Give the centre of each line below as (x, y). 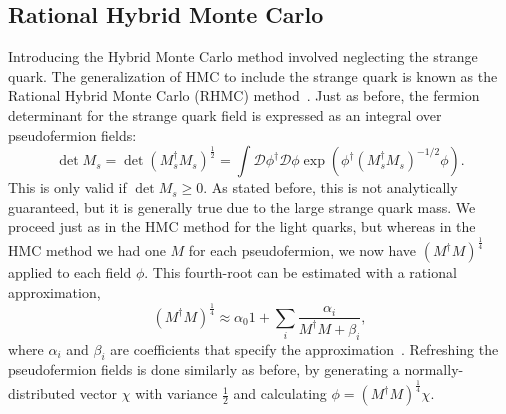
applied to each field (70, 272)
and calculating (280, 393)
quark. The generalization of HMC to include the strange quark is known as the (253, 75)
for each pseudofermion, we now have (302, 250)
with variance (176, 393)
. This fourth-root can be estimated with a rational (300, 272)
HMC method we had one (87, 250)
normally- (434, 369)
